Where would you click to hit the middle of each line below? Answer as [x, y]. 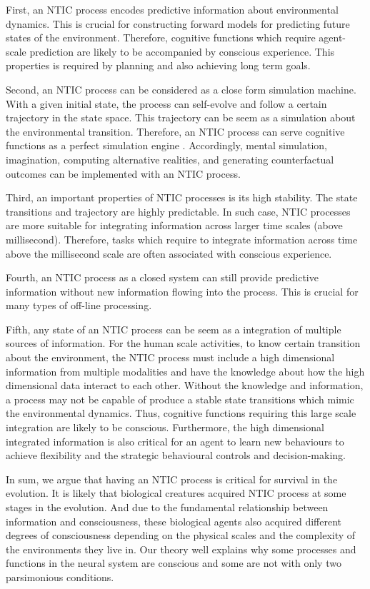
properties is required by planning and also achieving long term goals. [158, 65]
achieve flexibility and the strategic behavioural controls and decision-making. [176, 455]
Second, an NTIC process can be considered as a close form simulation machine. [181, 89]
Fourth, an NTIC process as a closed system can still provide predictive [162, 277]
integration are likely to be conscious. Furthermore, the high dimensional [165, 427]
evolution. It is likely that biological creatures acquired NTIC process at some [176, 493]
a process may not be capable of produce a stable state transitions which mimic [180, 399]
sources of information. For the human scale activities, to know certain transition [183, 343]
